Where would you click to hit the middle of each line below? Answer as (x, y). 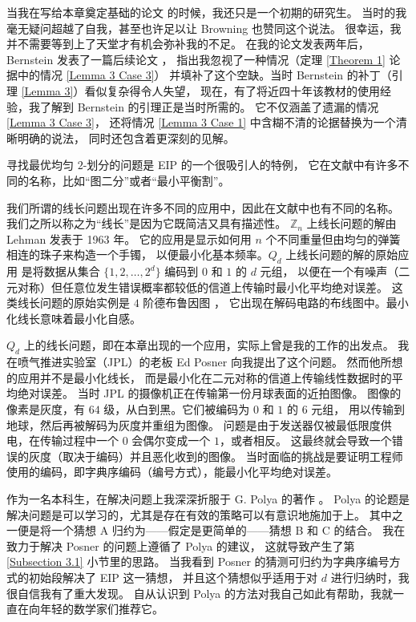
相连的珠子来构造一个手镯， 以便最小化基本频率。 (137, 254)
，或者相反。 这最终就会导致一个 (306, 440)
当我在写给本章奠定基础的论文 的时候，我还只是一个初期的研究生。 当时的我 (207, 12)
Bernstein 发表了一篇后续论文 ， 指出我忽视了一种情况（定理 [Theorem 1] (196, 59)
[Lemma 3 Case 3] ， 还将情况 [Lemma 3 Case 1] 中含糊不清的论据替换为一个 (201, 122)
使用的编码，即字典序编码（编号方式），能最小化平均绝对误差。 (172, 472)
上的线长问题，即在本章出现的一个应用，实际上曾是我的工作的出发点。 (209, 345)
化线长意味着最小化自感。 (74, 318)
